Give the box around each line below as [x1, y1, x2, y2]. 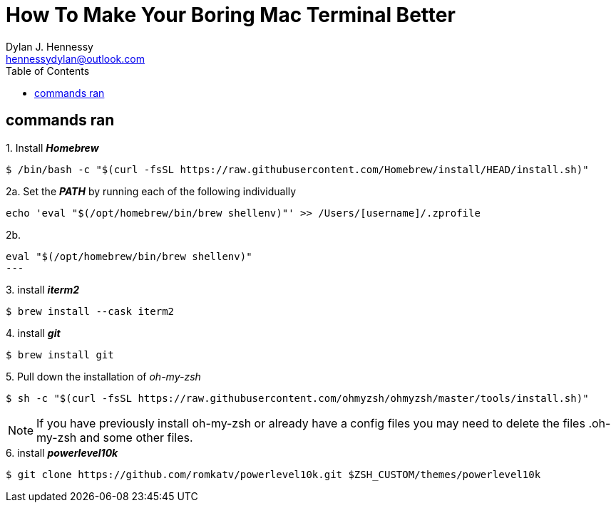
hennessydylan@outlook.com [6, 52, 145, 65]
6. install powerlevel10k [6, 446, 118, 459]
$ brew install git [6, 348, 114, 361]
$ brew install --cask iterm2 [6, 305, 175, 317]
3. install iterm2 [6, 283, 80, 296]
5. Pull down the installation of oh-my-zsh [6, 370, 201, 383]
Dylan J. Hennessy [6, 40, 93, 53]
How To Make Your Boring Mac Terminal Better [6, 3, 456, 27]
